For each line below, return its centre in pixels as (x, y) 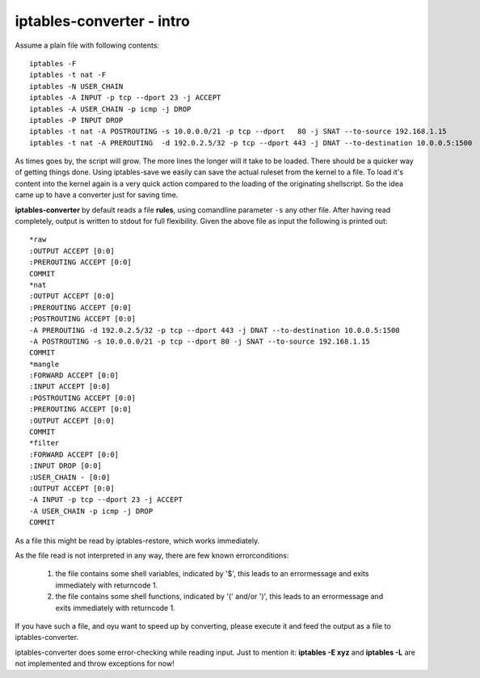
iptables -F (53, 63)
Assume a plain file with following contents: (87, 45)
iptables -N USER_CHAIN (76, 86)
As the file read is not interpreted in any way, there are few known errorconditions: (152, 555)
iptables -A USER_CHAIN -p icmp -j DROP (110, 109)
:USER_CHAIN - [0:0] (70, 477)
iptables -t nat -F (68, 75)
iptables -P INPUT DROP (76, 120)
